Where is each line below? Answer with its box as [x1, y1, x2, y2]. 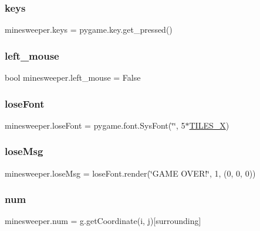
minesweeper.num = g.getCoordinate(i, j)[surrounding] [5, 215, 201, 227]
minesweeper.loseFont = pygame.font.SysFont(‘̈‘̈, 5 [5, 119, 185, 131]
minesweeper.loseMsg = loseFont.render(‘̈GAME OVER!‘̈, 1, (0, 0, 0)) [5, 167, 256, 179]
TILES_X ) [189, 119, 229, 131]
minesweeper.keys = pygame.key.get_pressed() [5, 23, 173, 36]
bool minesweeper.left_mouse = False [5, 71, 141, 84]
